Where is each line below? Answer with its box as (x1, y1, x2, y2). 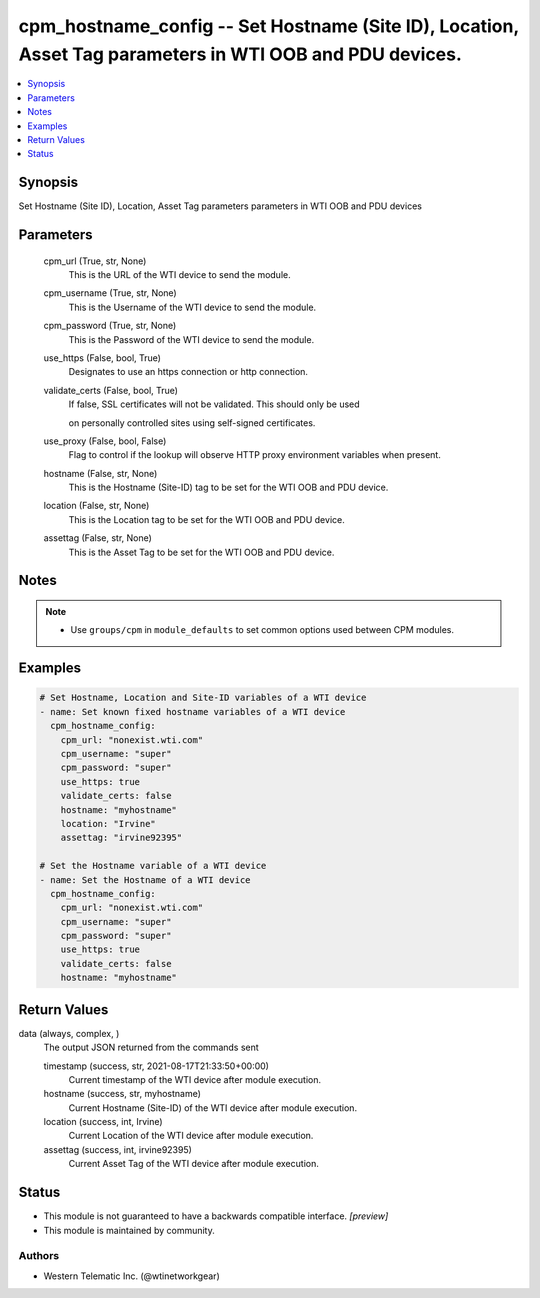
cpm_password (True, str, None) (43, 320, 177, 332)
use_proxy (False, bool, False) (43, 435, 167, 447)
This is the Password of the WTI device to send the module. (68, 333, 315, 345)
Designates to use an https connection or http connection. (68, 366, 309, 378)
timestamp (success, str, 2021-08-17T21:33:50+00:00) (43, 1060, 270, 1072)
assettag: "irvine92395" (60, 832, 183, 844)
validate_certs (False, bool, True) (43, 384, 179, 396)
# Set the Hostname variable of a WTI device (39, 860, 267, 872)
